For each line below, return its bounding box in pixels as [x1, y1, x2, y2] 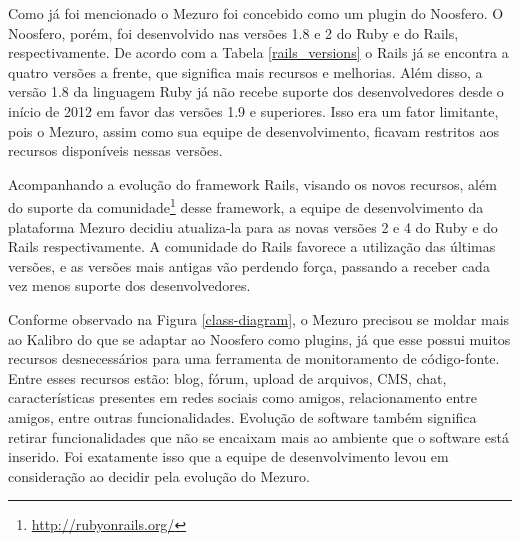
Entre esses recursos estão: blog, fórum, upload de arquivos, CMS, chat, [8, 367, 447, 388]
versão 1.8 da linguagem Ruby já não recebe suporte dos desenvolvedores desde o [8, 81, 504, 102]
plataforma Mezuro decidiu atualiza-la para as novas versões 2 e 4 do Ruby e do [8, 216, 498, 237]
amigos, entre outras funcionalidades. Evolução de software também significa [8, 406, 477, 427]
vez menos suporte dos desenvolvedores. [8, 275, 251, 296]
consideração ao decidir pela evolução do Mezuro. [8, 465, 310, 486]
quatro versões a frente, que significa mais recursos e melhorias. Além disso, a [8, 61, 483, 82]
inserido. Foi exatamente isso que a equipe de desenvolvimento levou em [8, 446, 449, 467]
